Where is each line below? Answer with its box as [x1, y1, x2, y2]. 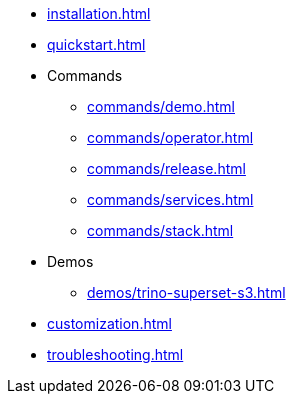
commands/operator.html [87, 129, 254, 146]
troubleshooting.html [47, 346, 184, 363]
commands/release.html [87, 160, 246, 177]
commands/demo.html [87, 98, 235, 115]
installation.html [47, 5, 151, 22]
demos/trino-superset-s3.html [87, 284, 286, 301]
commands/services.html [87, 191, 254, 208]
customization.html [47, 315, 172, 332]
